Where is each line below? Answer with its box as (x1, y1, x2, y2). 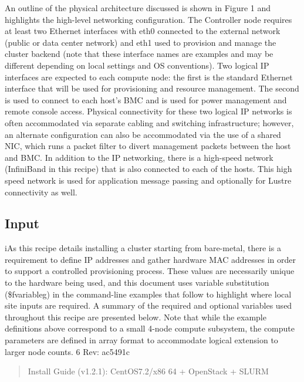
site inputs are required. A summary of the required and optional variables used (5, 299, 292, 312)
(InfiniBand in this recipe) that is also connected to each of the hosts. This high (5, 163, 292, 175)
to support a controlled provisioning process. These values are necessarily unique (5, 265, 295, 277)
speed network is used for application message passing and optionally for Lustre (5, 174, 292, 186)
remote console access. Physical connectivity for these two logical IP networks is (5, 105, 292, 117)
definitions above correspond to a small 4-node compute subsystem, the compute (5, 322, 295, 334)
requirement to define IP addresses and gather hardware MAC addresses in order (5, 253, 296, 265)
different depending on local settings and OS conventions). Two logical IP (5, 59, 269, 71)
